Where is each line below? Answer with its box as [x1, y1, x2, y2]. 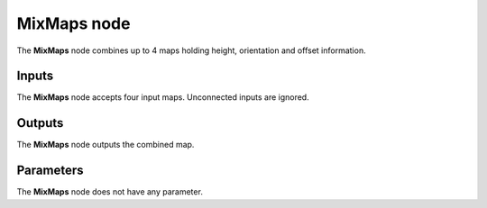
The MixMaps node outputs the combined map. [16, 140, 195, 150]
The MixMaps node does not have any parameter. [16, 186, 203, 197]
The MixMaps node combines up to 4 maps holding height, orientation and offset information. [16, 45, 366, 56]
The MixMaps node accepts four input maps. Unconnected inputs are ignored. [16, 92, 310, 103]
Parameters [16, 163, 84, 178]
